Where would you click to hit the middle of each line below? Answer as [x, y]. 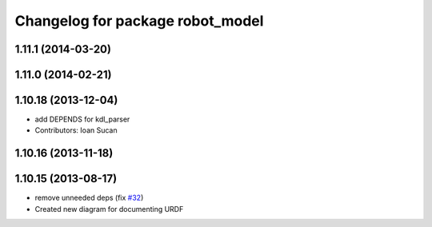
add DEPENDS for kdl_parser [82, 119]
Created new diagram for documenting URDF [109, 209]
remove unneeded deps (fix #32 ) [89, 198]
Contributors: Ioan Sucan [76, 130]
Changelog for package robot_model [139, 21]
